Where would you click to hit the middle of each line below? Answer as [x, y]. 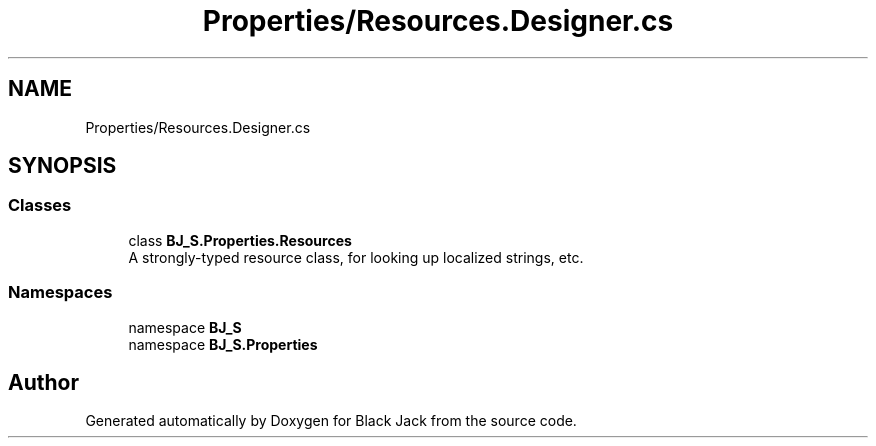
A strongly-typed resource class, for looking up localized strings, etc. [356, 257]
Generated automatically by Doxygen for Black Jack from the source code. [331, 421]
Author [43, 382]
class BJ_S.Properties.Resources [240, 240]
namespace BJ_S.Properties [223, 344]
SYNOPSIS [62, 166]
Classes [40, 205]
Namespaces [60, 292]
